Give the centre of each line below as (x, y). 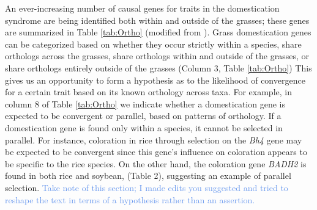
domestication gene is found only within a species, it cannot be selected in (144, 127)
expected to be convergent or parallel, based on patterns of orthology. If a (143, 116)
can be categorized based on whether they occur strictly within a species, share (153, 44)
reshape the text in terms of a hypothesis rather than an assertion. (130, 199)
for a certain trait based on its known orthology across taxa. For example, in (148, 92)
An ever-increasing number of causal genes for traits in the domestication (142, 8)
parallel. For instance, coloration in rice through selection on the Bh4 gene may (154, 139)
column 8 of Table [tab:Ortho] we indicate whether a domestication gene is (145, 103)
